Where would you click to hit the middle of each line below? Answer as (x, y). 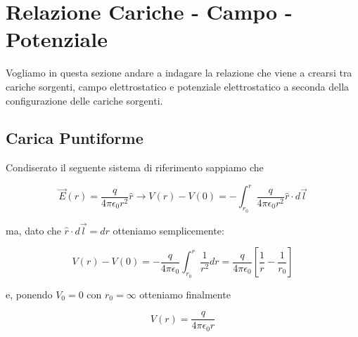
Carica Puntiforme (75, 138)
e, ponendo (29, 294)
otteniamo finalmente (185, 294)
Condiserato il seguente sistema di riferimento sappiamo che (135, 167)
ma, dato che (33, 230)
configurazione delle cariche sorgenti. (84, 100)
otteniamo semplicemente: (168, 230)
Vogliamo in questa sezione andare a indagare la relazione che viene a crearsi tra (179, 73)
